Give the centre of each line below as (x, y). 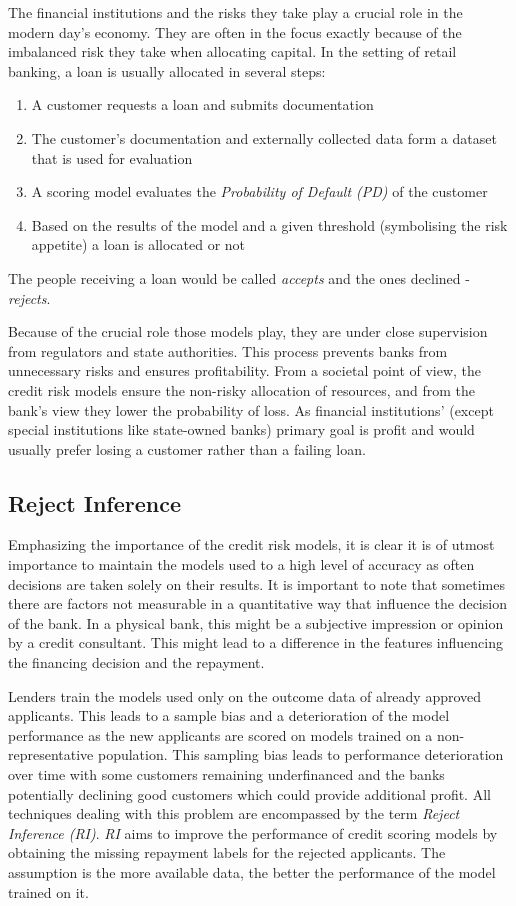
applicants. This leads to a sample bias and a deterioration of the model (229, 715)
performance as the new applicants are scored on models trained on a (220, 734)
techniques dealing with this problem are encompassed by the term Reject (234, 813)
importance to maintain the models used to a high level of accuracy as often (241, 564)
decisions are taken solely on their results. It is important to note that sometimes (256, 583)
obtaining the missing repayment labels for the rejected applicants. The (227, 852)
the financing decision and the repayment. (136, 662)
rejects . (29, 297)
